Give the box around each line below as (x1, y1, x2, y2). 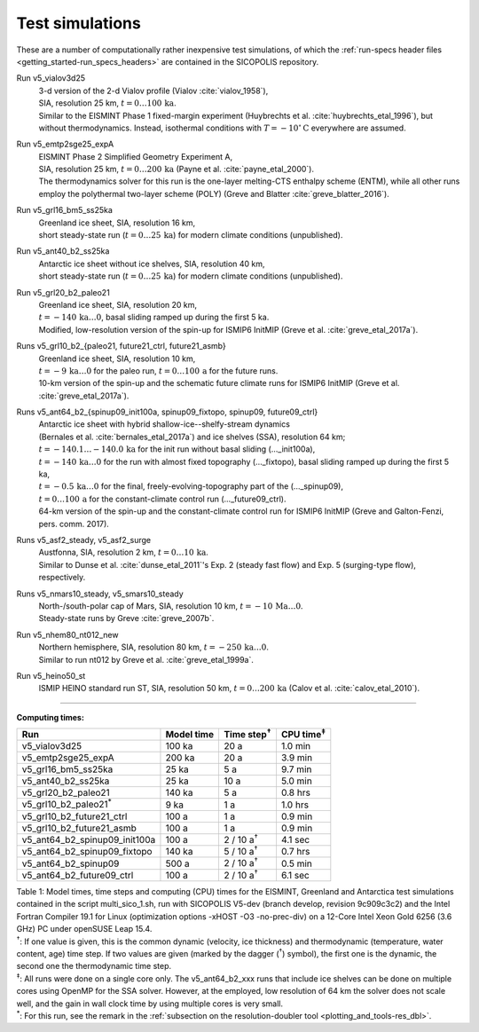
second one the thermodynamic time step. (16, 961, 172, 972)
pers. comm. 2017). (38, 518, 110, 529)
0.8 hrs (280, 786, 310, 799)
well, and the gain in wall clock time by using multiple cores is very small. (16, 998, 284, 1009)
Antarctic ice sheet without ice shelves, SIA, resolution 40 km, (38, 258, 265, 269)
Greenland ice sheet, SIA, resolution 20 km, (38, 299, 198, 310)
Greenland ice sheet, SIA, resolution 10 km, (38, 353, 196, 364)
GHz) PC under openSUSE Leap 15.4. (16, 924, 153, 934)
